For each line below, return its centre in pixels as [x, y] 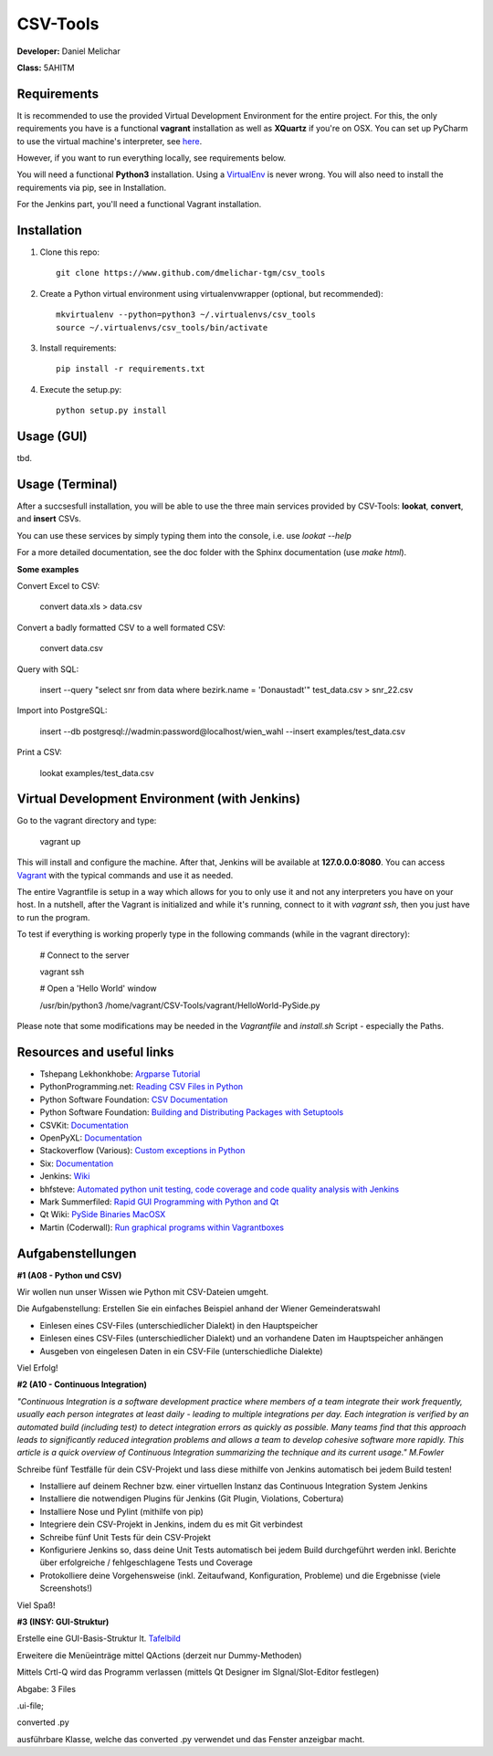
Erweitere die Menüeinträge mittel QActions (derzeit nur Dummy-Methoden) [159, 1655]
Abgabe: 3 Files [47, 1688]
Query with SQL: [48, 669]
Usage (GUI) [52, 437]
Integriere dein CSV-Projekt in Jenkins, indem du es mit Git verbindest [171, 1524]
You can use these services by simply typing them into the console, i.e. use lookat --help [184, 535]
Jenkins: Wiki [65, 1176]
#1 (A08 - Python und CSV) [69, 1275]
